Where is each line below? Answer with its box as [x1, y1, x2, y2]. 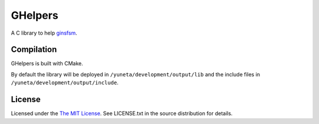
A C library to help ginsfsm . [11, 29, 77, 36]
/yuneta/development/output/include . [11, 79, 119, 86]
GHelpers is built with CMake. [11, 60, 83, 67]
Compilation [11, 45, 57, 55]
